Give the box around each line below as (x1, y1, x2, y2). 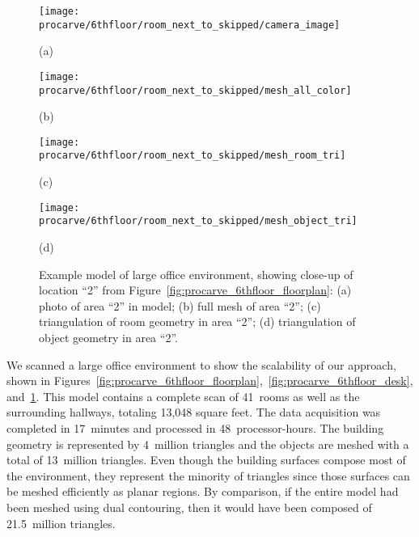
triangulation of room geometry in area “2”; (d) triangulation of (39, 313, 356, 330)
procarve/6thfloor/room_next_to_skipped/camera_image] (39, 19, 341, 31)
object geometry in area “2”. (39, 329, 178, 345)
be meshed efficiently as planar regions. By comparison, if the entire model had (6, 483, 399, 500)
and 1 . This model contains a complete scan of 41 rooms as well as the (6, 387, 360, 404)
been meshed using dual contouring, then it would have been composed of (6, 498, 372, 515)
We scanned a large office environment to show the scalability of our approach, (6, 356, 396, 373)
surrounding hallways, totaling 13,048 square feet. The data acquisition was (6, 404, 381, 421)
